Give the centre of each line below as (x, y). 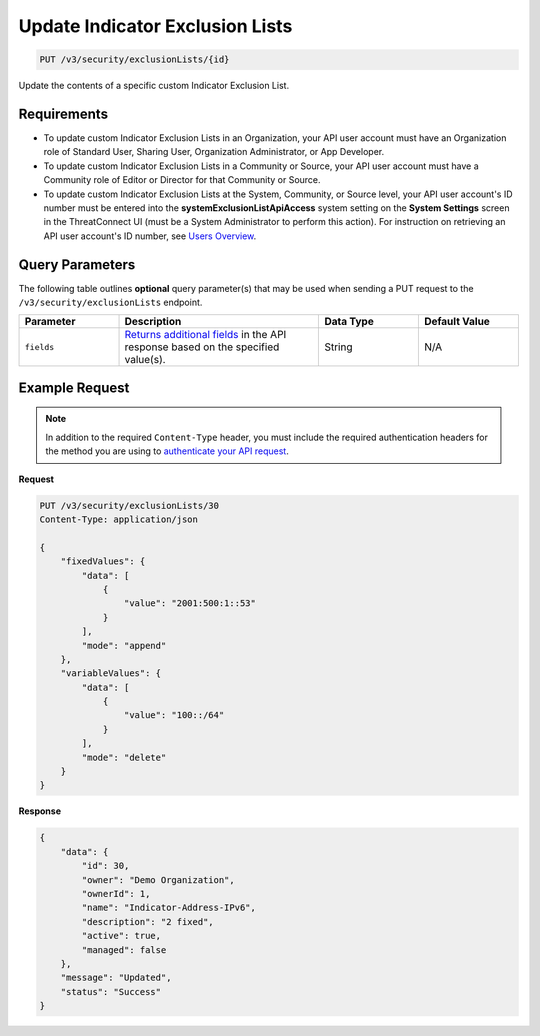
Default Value (456, 322)
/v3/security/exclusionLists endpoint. (110, 302)
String (338, 347)
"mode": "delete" (124, 757)
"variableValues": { (111, 673)
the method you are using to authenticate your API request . (167, 451)
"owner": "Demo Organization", (158, 879)
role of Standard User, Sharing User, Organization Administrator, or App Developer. (214, 152)
